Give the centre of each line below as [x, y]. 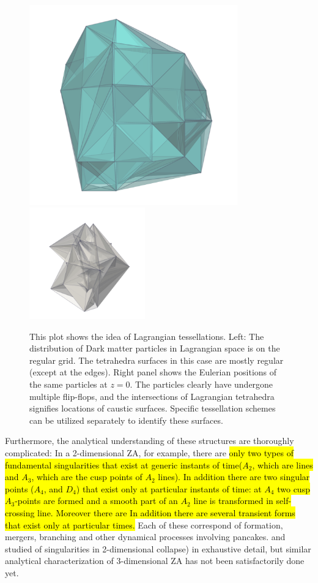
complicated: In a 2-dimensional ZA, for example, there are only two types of [149, 452]
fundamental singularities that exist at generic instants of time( [124, 465]
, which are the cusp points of [87, 477]
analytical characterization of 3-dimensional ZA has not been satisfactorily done [155, 561]
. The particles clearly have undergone [202, 384]
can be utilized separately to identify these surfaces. [126, 420]
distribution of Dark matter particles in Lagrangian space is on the [155, 348]
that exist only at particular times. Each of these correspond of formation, [144, 525]
